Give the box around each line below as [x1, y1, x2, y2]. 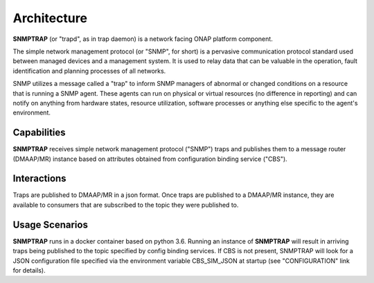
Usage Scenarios [12, 218, 88, 230]
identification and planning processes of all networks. [12, 67, 166, 75]
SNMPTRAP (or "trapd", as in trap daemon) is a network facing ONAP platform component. [12, 35, 273, 43]
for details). [12, 266, 46, 274]
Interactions [12, 173, 66, 185]
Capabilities [12, 127, 66, 139]
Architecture [12, 10, 88, 26]
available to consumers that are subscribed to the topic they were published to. [12, 200, 239, 209]
